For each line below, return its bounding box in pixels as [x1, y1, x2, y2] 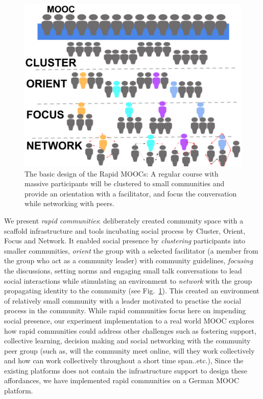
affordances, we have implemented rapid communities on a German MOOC [4, 375, 239, 386]
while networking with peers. [25, 198, 114, 209]
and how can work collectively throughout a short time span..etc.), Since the [4, 355, 244, 366]
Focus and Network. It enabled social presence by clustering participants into [4, 235, 246, 246]
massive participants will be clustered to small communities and [25, 178, 225, 189]
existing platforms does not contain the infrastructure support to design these [4, 365, 247, 376]
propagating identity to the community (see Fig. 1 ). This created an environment [4, 285, 259, 296]
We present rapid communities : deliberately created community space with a [4, 215, 244, 226]
